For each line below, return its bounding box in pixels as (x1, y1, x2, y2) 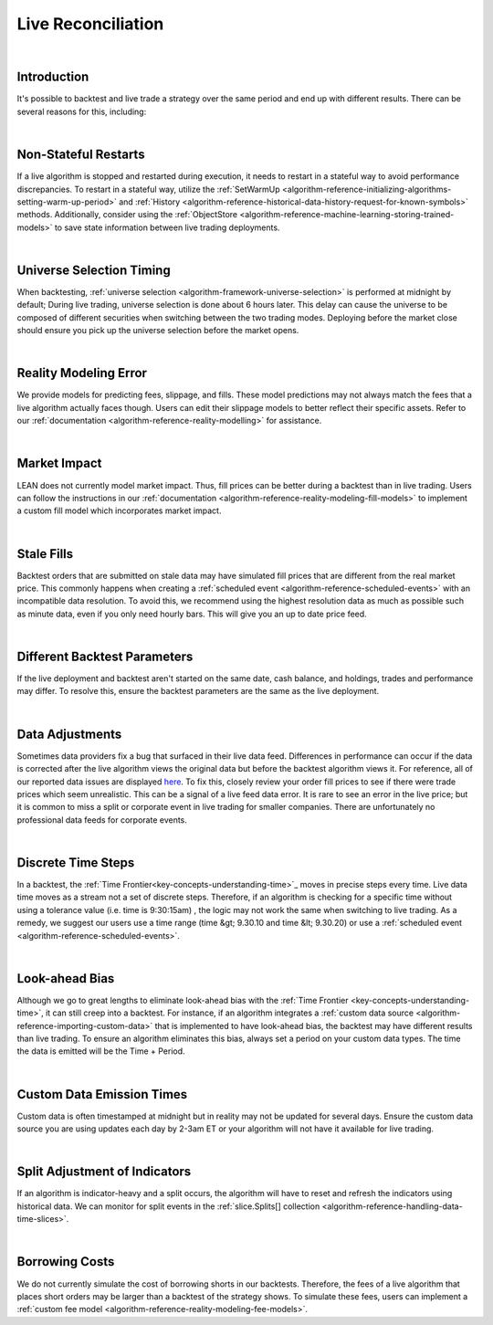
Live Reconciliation (16, 14, 164, 34)
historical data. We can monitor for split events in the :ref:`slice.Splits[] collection (16, 1201, 320, 1212)
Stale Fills (16, 546, 74, 562)
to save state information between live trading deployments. (54, 222, 280, 233)
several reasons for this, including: (16, 106, 147, 117)
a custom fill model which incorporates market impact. (16, 505, 222, 516)
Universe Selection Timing (16, 262, 171, 278)
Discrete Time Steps (16, 855, 135, 870)
